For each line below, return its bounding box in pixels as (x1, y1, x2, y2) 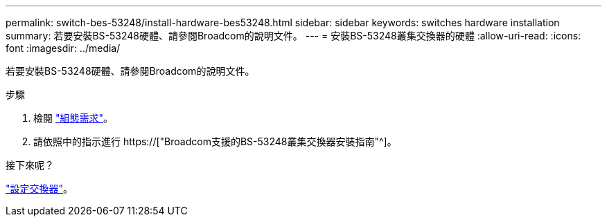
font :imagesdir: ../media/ (6, 42, 121, 54)
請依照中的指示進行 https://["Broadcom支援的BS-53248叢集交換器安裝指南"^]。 (33, 136, 397, 147)
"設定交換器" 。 (6, 183, 73, 194)
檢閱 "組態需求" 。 (33, 112, 113, 124)
